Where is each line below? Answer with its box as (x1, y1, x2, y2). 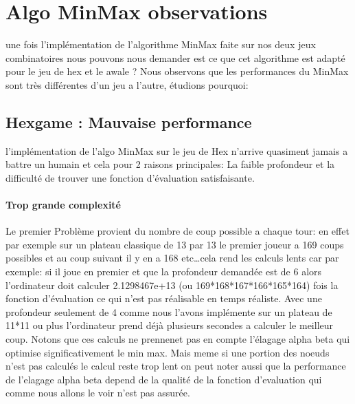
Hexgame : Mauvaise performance (5, 111, 252, 132)
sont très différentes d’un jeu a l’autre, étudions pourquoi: (5, 77, 249, 92)
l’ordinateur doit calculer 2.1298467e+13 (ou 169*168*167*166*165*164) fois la (5, 277, 339, 292)
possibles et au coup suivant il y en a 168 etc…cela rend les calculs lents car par (5, 251, 339, 265)
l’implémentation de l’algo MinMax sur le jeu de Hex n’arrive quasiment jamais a (5, 143, 348, 158)
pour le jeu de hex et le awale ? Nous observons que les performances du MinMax (5, 64, 349, 78)
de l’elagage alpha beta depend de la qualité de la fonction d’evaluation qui (5, 372, 322, 386)
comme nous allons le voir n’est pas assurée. (5, 385, 190, 400)
